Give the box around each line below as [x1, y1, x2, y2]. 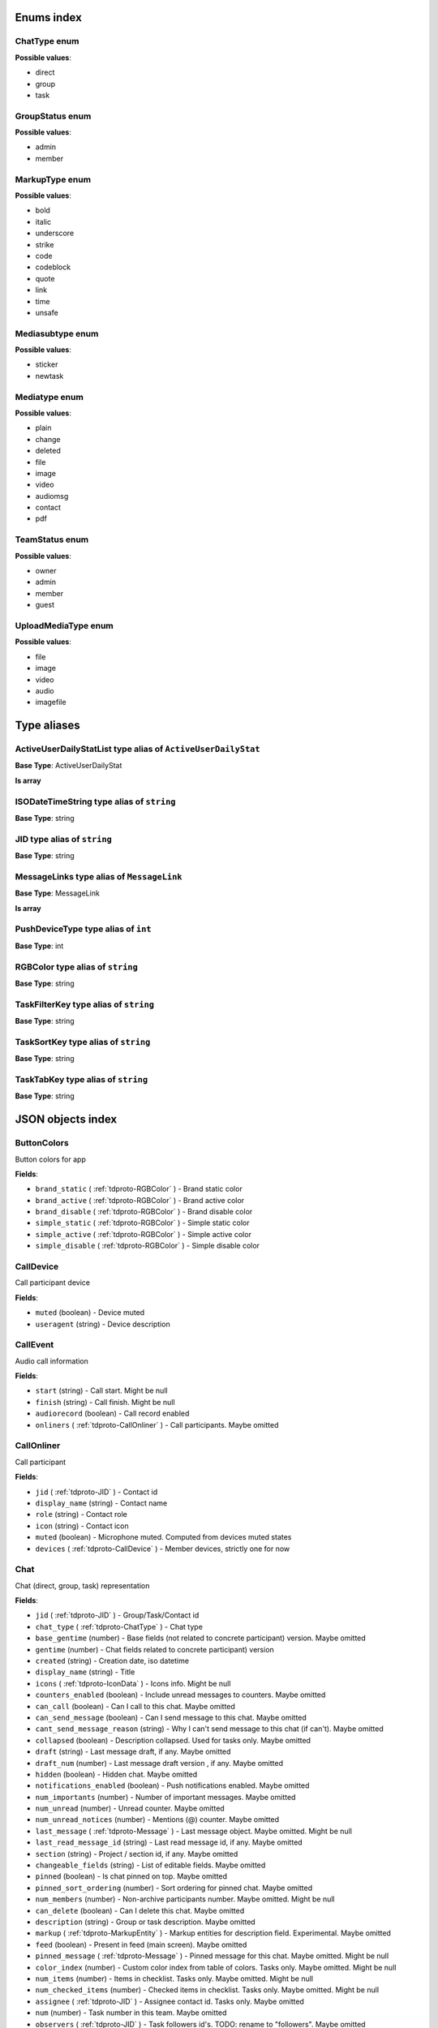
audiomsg [35, 491, 69, 501]
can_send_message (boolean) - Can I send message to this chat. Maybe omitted [35, 1712, 307, 1722]
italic [35, 217, 52, 226]
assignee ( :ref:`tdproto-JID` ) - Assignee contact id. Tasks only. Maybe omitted [35, 1996, 304, 2006]
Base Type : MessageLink [15, 888, 101, 898]
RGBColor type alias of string [15, 961, 138, 973]
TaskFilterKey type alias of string [15, 999, 154, 1010]
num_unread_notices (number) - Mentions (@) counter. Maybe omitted [35, 1815, 280, 1824]
